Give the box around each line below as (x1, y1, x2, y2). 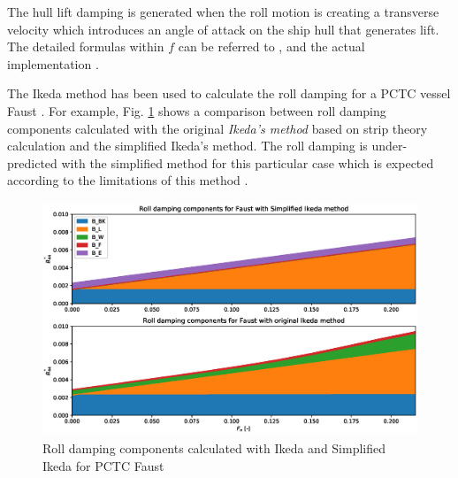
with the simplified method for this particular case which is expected (61, 153, 434, 172)
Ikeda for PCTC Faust (42, 456, 164, 474)
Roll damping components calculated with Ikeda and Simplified (42, 439, 386, 458)
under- (371, 136, 408, 155)
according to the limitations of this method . (7, 171, 248, 189)
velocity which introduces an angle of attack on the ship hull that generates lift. (7, 19, 439, 38)
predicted (7, 153, 57, 172)
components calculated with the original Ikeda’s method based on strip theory (7, 119, 428, 137)
